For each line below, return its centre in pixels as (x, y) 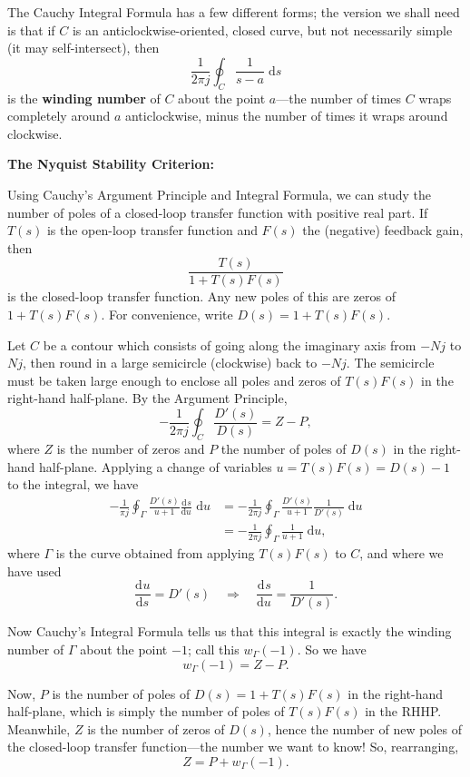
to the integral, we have (73, 484)
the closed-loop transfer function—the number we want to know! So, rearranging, (233, 747)
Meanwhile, (39, 728)
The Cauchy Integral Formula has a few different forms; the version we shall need (234, 12)
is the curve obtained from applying (155, 553)
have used (34, 570)
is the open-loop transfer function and (152, 230)
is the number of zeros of (156, 728)
